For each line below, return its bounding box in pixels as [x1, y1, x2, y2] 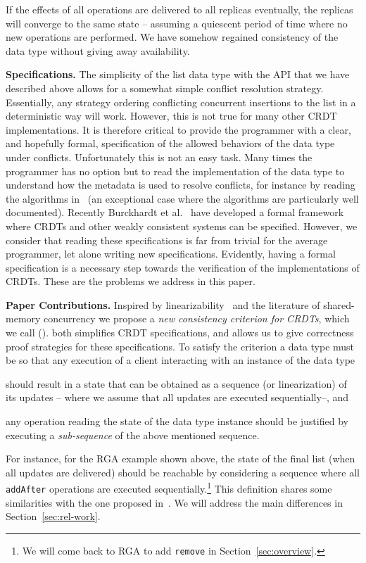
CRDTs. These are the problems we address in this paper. [6, 274, 255, 289]
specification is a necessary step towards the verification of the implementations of [6, 260, 360, 274]
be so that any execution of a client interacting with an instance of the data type [6, 353, 355, 367]
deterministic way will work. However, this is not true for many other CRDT [6, 108, 337, 123]
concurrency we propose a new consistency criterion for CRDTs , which [44, 311, 350, 326]
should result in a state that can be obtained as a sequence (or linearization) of [6, 376, 347, 391]
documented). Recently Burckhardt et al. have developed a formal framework [6, 205, 344, 220]
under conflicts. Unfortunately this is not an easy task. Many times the [6, 149, 313, 164]
